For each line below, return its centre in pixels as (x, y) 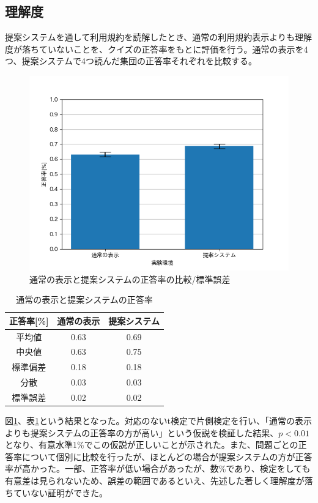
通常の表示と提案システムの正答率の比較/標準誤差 (130, 279)
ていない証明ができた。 (60, 492)
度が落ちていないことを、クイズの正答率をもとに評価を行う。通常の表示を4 (157, 49)
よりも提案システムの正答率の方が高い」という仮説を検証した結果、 (142, 432)
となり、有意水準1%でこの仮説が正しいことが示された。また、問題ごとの (152, 445)
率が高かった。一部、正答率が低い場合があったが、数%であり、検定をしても (158, 468)
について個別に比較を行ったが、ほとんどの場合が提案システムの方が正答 (167, 456)
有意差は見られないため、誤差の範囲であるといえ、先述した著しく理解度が (155, 481)
